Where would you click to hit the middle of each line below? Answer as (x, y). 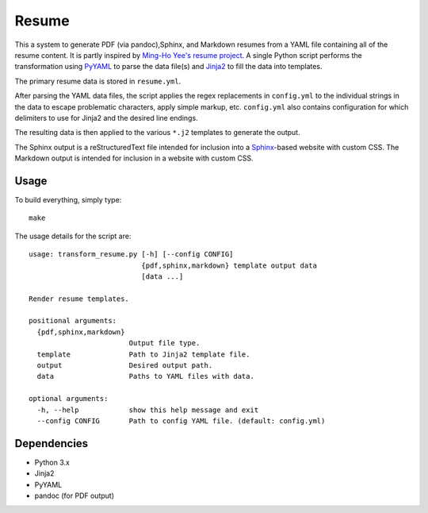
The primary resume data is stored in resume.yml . (98, 81)
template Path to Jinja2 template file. (143, 354)
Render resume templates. (79, 299)
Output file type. (164, 343)
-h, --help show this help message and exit (148, 410)
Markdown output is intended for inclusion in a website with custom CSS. (134, 158)
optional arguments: (69, 399)
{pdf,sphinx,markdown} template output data (229, 265)
